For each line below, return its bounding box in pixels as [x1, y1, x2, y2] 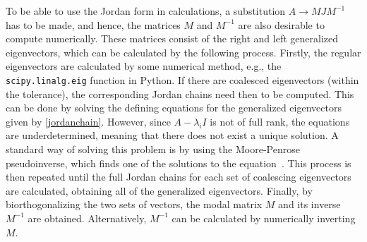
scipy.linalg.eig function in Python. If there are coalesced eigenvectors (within [6, 72, 359, 87]
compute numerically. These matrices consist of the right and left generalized [6, 31, 338, 46]
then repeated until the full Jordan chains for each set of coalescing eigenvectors [6, 169, 351, 184]
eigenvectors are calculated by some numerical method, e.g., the [6, 59, 282, 73]
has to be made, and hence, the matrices [6, 17, 181, 32]
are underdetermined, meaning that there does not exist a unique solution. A [6, 128, 339, 143]
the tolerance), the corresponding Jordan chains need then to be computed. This [6, 86, 354, 101]
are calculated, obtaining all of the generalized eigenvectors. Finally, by [6, 183, 313, 198]
